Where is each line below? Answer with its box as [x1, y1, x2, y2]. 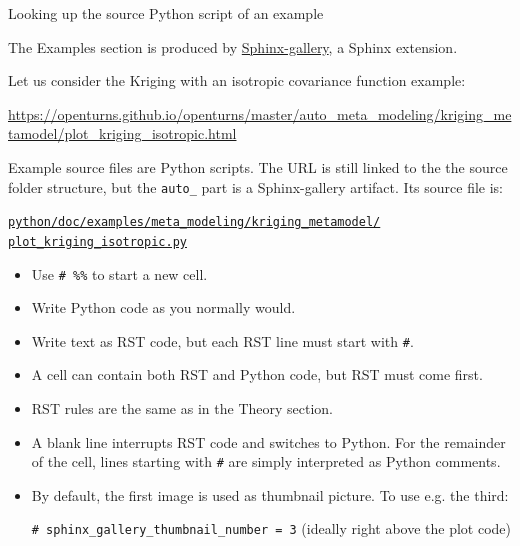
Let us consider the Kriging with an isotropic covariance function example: [8, 70, 466, 91]
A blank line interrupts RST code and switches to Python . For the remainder [31, 431, 506, 452]
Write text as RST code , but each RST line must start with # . [31, 330, 414, 351]
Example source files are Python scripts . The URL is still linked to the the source [8, 156, 508, 177]
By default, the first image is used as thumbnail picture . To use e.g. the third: [31, 484, 509, 505]
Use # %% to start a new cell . [31, 263, 208, 284]
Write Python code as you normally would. [31, 297, 296, 318]
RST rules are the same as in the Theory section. [31, 398, 333, 419]
